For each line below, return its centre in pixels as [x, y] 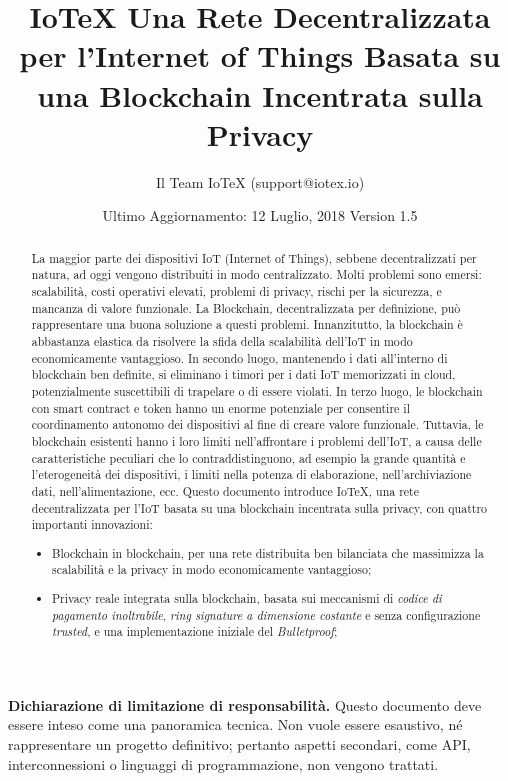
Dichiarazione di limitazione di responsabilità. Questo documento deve [245, 704]
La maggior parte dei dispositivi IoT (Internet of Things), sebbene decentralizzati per [254, 257]
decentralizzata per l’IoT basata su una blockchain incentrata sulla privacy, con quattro [259, 507]
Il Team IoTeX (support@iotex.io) [260, 181]
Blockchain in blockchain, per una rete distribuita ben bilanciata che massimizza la [268, 552]
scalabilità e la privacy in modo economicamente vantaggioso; [212, 569]
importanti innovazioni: [92, 524]
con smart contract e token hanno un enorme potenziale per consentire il [220, 407]
